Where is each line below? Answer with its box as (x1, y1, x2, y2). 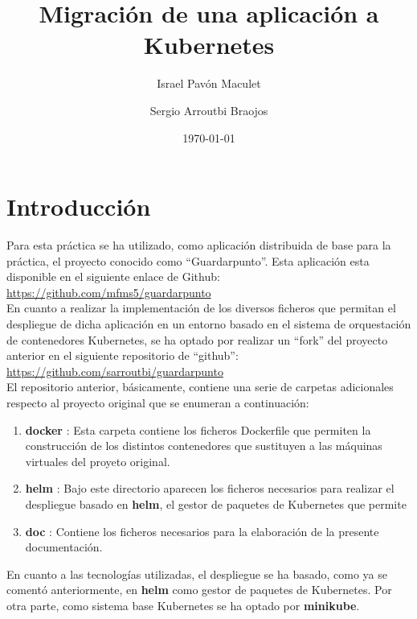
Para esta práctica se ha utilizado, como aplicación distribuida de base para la (6, 237, 391, 254)
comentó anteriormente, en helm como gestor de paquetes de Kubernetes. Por (6, 581, 392, 598)
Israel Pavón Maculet (157, 75, 261, 92)
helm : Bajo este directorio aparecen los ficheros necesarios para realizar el (25, 480, 395, 497)
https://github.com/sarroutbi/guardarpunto (6, 362, 223, 379)
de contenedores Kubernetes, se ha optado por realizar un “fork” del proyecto (6, 331, 388, 348)
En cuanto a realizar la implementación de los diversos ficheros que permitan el (6, 299, 396, 316)
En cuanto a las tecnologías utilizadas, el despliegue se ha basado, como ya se (6, 565, 387, 582)
